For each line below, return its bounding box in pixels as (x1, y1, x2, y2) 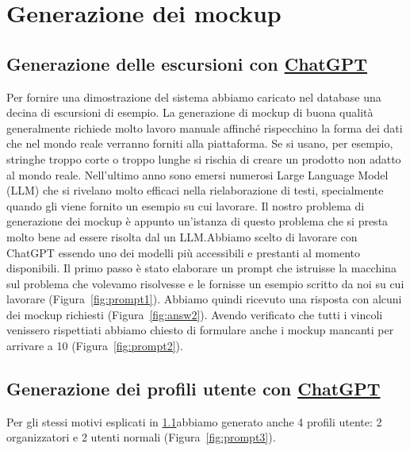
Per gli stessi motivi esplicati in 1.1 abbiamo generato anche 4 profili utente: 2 (6, 413, 382, 430)
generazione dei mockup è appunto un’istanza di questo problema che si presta (6, 213, 389, 229)
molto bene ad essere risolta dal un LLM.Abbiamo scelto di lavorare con (6, 228, 358, 245)
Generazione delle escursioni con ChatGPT (6, 51, 367, 75)
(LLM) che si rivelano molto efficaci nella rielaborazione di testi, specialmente (6, 182, 384, 199)
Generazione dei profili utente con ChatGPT (6, 376, 381, 401)
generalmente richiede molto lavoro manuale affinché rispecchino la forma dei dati (6, 119, 403, 136)
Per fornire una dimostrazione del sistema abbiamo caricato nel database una (6, 88, 381, 105)
